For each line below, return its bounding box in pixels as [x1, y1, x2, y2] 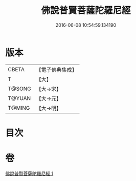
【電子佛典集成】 [36, 66, 78, 73]
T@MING [8, 104, 30, 111]
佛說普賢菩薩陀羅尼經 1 [5, 170, 54, 176]
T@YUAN [8, 94, 31, 102]
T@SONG [8, 85, 32, 92]
